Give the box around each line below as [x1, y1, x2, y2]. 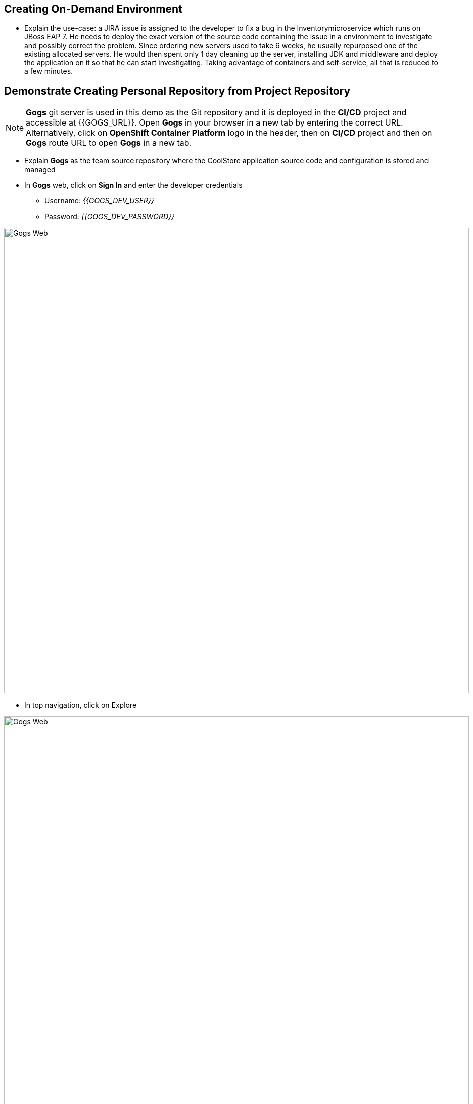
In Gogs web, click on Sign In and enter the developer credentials [24, 181, 243, 190]
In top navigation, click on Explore [24, 701, 137, 710]
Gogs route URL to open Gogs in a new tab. [26, 138, 192, 148]
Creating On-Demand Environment [4, 3, 182, 15]
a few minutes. [24, 67, 73, 76]
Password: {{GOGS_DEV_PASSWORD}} [44, 212, 175, 221]
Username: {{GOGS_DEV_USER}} [44, 196, 155, 206]
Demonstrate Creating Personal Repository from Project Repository [4, 84, 351, 97]
